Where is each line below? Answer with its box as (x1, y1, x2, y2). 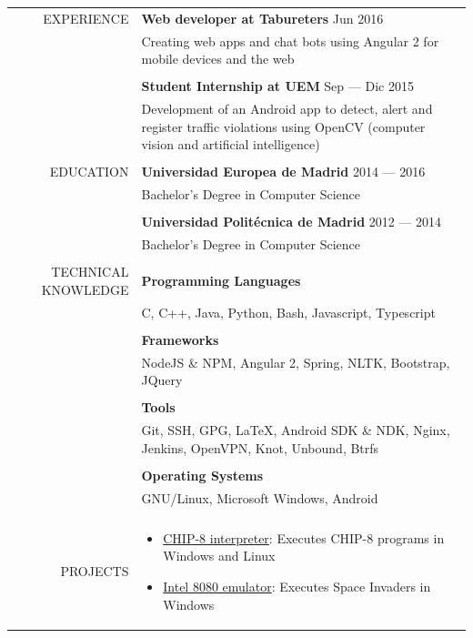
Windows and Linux (163, 546, 276, 565)
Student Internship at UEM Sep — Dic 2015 (141, 76, 414, 96)
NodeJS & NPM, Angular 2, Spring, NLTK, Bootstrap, (141, 352, 450, 371)
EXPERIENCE (43, 8, 129, 27)
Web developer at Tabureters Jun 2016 (141, 8, 384, 27)
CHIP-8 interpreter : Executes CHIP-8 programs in (163, 528, 445, 547)
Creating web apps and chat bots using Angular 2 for (141, 31, 439, 50)
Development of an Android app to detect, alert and (141, 99, 433, 118)
